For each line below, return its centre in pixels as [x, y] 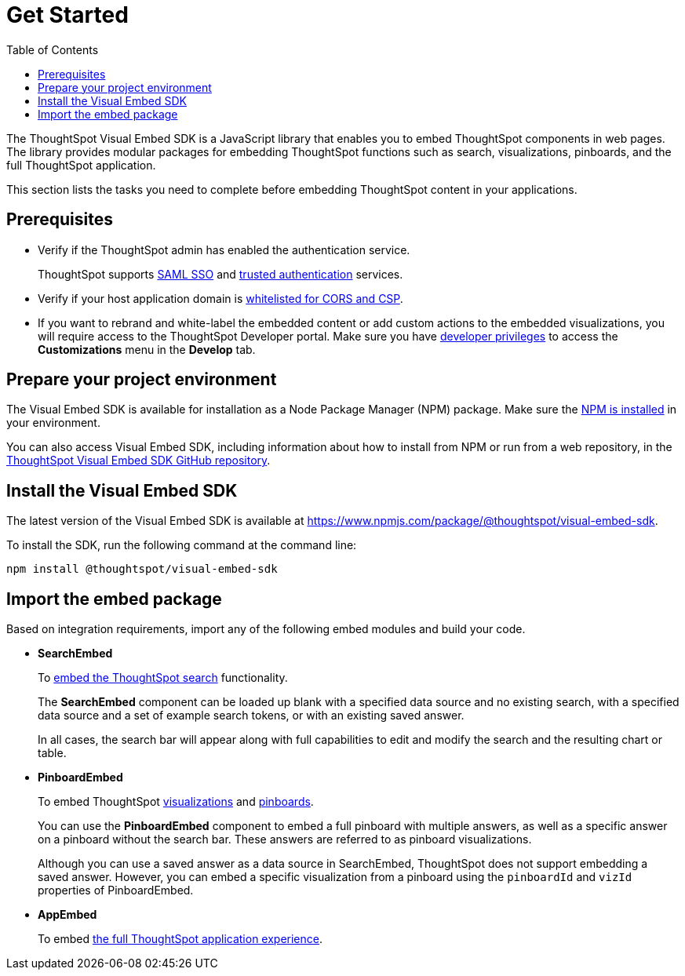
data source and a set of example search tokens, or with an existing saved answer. [251, 716]
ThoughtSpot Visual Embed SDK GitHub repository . [138, 461]
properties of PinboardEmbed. [116, 890]
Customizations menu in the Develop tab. [147, 349]
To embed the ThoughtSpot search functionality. [163, 678]
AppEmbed [67, 915]
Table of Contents [53, 49]
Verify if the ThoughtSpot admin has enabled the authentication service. [224, 249]
